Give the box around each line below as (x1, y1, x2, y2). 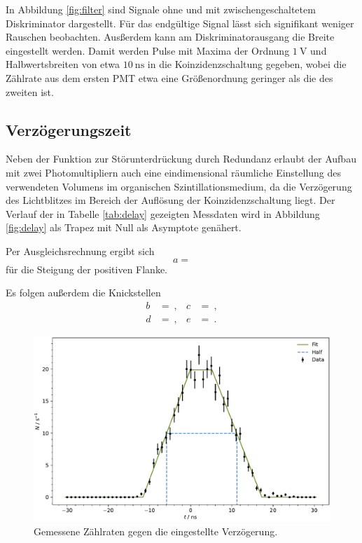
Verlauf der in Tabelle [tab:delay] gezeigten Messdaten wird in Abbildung (6, 206, 320, 221)
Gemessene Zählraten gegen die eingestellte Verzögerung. (34, 524, 278, 539)
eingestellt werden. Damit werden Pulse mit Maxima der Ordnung (6, 43, 290, 57)
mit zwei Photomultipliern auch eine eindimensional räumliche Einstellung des (6, 165, 342, 179)
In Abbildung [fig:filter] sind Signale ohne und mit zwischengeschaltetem (6, 2, 316, 16)
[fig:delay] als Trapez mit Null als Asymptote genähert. (6, 220, 242, 235)
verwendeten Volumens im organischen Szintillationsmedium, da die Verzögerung (6, 179, 352, 193)
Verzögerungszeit (6, 118, 132, 140)
